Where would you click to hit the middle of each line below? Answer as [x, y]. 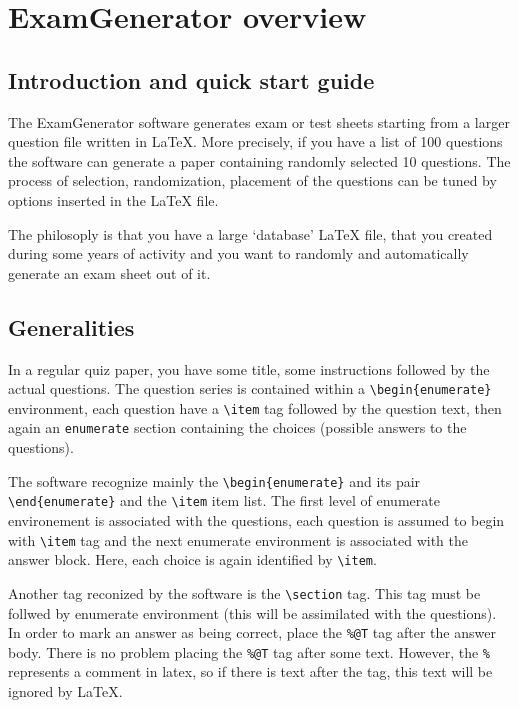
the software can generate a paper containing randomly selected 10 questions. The [259, 160]
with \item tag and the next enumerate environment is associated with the [238, 539]
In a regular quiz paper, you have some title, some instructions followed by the [249, 368]
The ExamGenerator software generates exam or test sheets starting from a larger [259, 121]
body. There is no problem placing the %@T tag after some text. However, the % [249, 651]
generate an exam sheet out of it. [109, 272]
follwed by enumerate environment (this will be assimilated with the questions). [252, 612]
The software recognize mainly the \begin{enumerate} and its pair [214, 480]
